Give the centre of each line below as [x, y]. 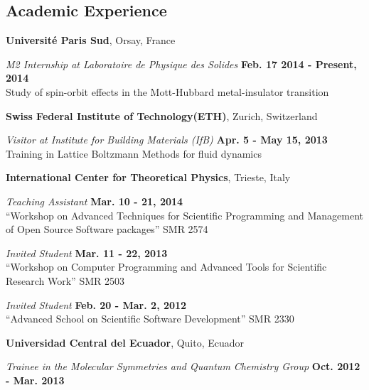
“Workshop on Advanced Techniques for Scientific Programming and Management [184, 215]
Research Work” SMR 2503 [65, 280]
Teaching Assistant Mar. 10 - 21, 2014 [95, 201]
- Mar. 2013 [35, 380]
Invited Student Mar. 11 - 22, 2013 [87, 253]
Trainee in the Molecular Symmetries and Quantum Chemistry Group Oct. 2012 [183, 366]
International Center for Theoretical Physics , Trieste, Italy [148, 177]
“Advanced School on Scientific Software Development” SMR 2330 [150, 319]
